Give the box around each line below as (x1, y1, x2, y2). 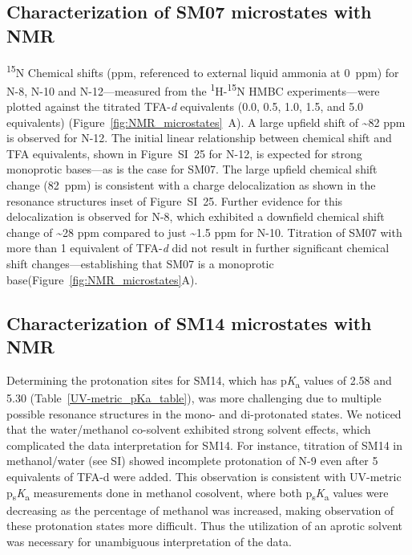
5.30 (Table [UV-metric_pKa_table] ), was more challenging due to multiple (6, 389, 382, 406)
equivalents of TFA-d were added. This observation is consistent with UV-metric (6, 467, 402, 484)
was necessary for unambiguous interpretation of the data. (6, 533, 292, 549)
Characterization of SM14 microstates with (6, 310, 372, 335)
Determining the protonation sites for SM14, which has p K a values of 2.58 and (6, 371, 392, 390)
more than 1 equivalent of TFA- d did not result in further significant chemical (6, 239, 390, 256)
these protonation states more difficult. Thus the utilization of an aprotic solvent (6, 517, 403, 534)
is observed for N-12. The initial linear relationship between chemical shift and (6, 129, 392, 146)
